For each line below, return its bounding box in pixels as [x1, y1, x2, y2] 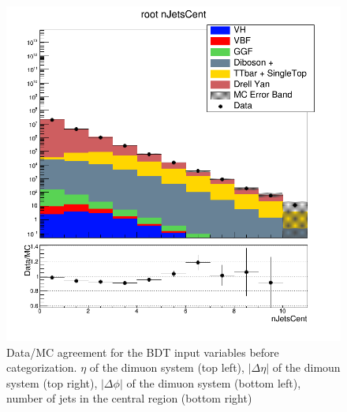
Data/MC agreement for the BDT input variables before [6, 343, 279, 360]
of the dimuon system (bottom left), [126, 374, 301, 391]
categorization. [6, 359, 77, 376]
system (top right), [6, 374, 98, 391]
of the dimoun [272, 359, 341, 376]
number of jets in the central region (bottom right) [6, 390, 252, 406]
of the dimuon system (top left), [89, 359, 244, 376]
